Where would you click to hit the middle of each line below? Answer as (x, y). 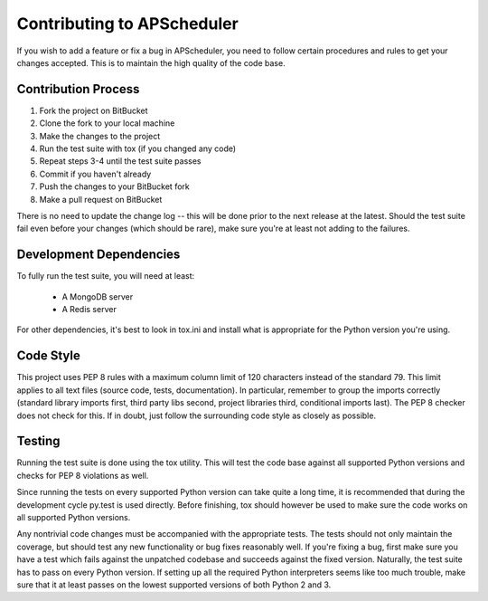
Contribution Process (78, 89)
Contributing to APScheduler (127, 24)
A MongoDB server (98, 296)
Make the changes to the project (100, 136)
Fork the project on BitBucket (94, 110)
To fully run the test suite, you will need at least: (106, 276)
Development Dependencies (99, 255)
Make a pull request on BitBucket (101, 199)
